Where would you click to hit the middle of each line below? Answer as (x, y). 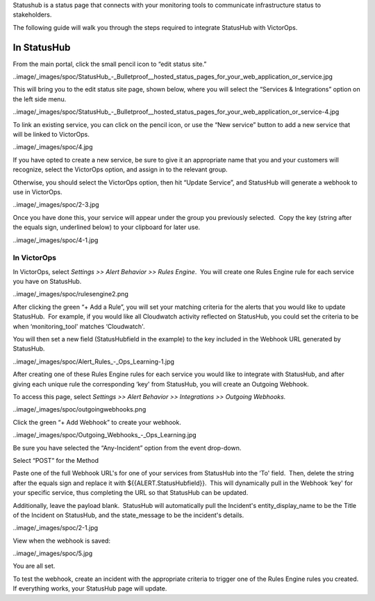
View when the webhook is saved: (62, 541)
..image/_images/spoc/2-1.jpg (56, 528)
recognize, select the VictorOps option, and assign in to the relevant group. (120, 169)
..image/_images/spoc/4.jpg (53, 147)
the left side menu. (40, 99)
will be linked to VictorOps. (51, 135)
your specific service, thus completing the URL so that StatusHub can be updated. (131, 493)
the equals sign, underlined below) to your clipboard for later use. (107, 227)
